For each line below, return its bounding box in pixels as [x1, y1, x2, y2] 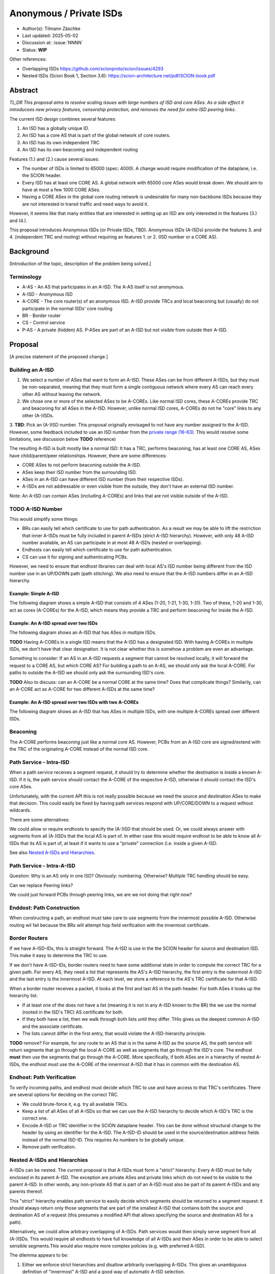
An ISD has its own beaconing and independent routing [22, 147, 138, 153]
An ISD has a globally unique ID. [22, 125, 89, 131]
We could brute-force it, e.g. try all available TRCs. [22, 1101, 128, 1107]
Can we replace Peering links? [9, 882, 73, 888]
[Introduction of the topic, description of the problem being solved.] [9, 260, 151, 267]
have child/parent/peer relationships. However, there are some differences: [9, 453, 167, 459]
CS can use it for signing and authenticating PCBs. [22, 553, 128, 560]
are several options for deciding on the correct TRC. [9, 1092, 119, 1098]
